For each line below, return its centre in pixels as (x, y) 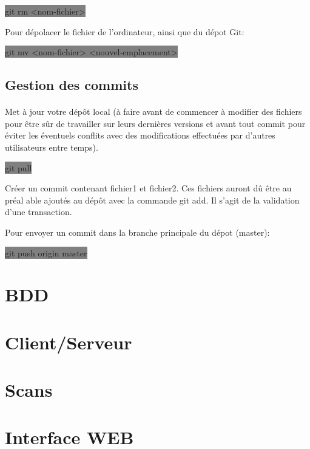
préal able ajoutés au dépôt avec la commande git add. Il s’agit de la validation (152, 200)
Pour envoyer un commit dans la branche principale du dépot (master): (137, 232)
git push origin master (46, 252)
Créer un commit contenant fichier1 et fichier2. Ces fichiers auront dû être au (148, 188)
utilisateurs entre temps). (52, 147)
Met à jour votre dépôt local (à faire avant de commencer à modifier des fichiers (153, 111)
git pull (19, 167)
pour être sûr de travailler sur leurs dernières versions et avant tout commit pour (155, 123)
